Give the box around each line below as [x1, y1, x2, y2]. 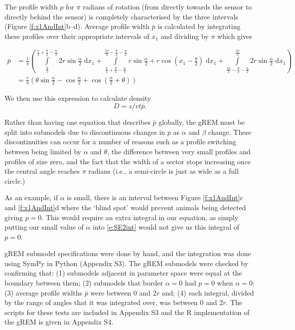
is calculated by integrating [157, 21, 241, 31]
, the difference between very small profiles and [107, 146, 251, 156]
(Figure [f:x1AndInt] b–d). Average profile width [4, 21, 149, 31]
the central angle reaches [4, 166, 80, 176]
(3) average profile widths [4, 287, 83, 298]
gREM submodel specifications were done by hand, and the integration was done [4, 248, 251, 259]
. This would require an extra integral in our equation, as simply [41, 212, 239, 222]
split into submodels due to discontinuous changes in [4, 126, 165, 137]
